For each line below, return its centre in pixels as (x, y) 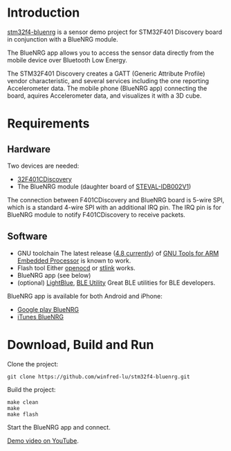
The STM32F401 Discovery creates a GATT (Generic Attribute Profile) (106, 73)
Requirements (48, 124)
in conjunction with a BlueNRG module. (63, 39)
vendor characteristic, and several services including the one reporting (108, 80)
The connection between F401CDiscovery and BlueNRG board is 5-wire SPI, (116, 200)
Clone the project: (33, 364)
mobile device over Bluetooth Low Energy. (67, 60)
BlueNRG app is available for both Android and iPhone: (85, 296)
